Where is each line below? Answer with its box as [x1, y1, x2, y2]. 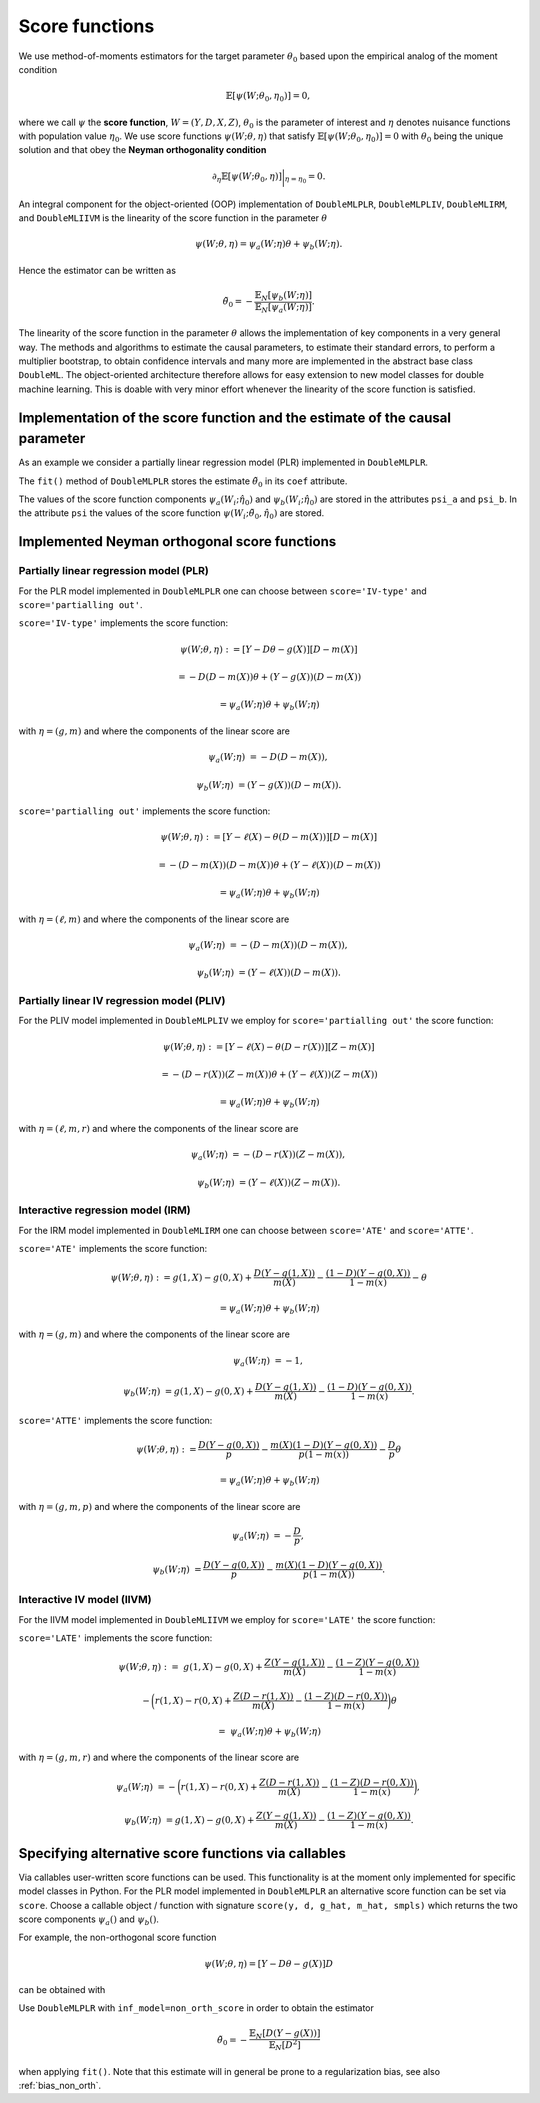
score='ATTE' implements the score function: [18, 1415, 213, 1426]
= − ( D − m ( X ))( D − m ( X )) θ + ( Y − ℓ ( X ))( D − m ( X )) [158, 859, 382, 870]
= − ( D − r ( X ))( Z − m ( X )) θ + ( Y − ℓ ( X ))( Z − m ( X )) [161, 1068, 379, 1080]
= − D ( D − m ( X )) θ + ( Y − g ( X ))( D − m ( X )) [178, 671, 362, 682]
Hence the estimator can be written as [18, 264, 177, 276]
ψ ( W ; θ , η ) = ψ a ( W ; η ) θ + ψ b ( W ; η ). [195, 238, 343, 252]
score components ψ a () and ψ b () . [18, 1913, 160, 1927]
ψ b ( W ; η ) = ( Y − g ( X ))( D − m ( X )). [196, 779, 342, 793]
